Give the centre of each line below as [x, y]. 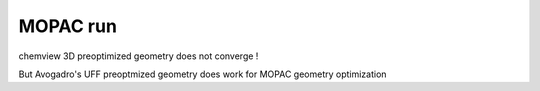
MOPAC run [67, 26]
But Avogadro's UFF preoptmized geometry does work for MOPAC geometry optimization [202, 74]
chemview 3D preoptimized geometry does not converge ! [138, 56]
